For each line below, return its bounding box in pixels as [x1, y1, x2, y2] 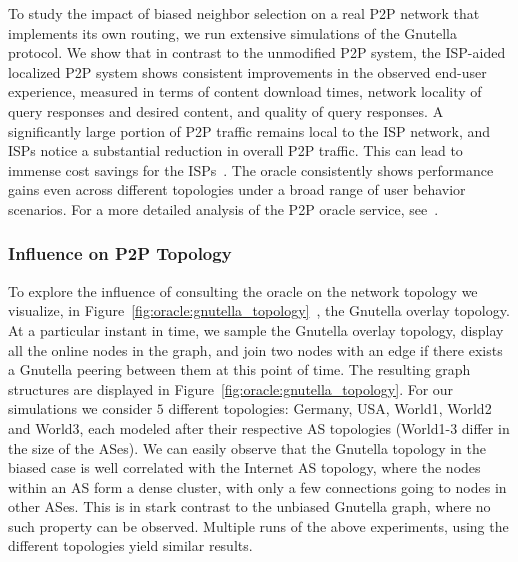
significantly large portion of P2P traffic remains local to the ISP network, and [8, 120, 491, 141]
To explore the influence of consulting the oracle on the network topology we [8, 280, 478, 301]
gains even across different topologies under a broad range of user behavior [8, 179, 466, 200]
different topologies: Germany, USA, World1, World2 [168, 398, 492, 419]
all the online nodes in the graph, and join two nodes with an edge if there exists [8, 339, 503, 360]
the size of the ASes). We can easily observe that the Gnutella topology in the [8, 437, 486, 458]
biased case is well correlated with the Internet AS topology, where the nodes [8, 457, 481, 478]
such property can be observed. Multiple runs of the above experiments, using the [8, 515, 509, 536]
